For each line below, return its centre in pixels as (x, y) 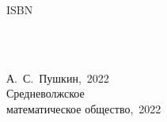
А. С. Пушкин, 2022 (58, 78)
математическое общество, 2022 (84, 108)
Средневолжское (46, 93)
